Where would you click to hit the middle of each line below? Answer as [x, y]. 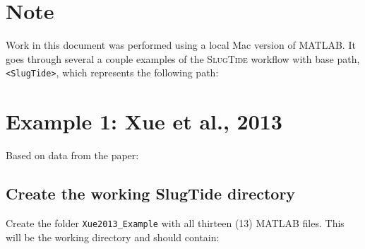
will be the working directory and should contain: [113, 237]
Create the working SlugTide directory [151, 193]
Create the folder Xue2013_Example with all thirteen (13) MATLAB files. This [175, 222]
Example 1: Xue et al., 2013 [144, 121]
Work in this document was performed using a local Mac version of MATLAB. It [181, 45]
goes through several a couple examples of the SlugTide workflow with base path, [183, 58]
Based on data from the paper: [72, 155]
